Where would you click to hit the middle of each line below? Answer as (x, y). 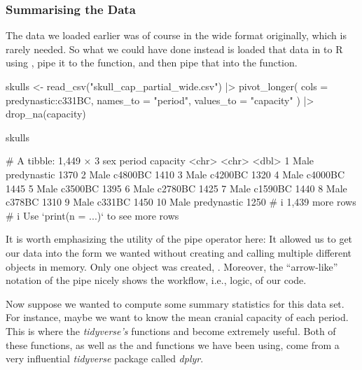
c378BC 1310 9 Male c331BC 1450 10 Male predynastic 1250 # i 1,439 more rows (181, 202)
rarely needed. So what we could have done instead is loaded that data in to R (174, 49)
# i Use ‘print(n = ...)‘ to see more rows (92, 215)
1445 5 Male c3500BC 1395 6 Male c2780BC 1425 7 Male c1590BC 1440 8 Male (176, 188)
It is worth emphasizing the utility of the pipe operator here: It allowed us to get (179, 239)
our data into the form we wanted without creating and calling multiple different (179, 252)
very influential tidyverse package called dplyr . (105, 358)
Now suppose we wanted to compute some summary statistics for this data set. (175, 303)
